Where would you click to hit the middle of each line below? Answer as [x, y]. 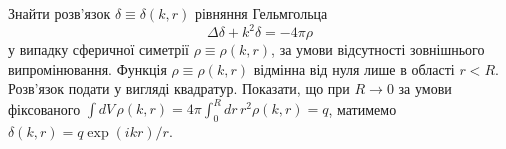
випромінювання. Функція [87, 68]
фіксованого [44, 108]
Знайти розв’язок [59, 13]
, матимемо [362, 108]
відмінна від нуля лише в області [354, 68]
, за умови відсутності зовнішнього [378, 49]
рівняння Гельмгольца [261, 13]
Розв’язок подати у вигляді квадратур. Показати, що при [179, 88]
